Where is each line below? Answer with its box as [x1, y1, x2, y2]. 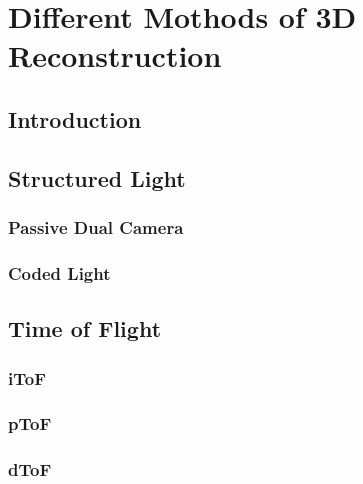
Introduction [8, 103, 142, 134]
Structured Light [8, 162, 186, 193]
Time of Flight [8, 313, 162, 344]
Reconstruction [8, 35, 222, 76]
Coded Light [8, 260, 111, 285]
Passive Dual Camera [8, 215, 184, 240]
